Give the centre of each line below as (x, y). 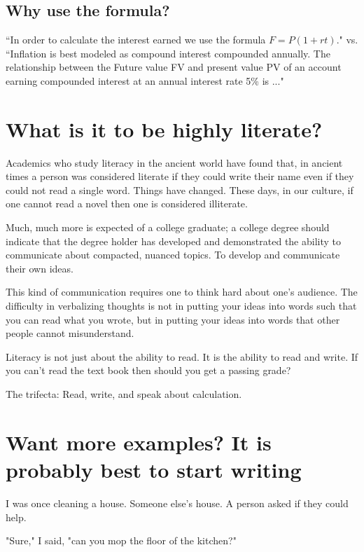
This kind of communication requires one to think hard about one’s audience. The (182, 292)
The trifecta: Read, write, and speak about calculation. (124, 394)
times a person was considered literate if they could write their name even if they (180, 176)
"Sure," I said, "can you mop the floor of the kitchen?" (121, 540)
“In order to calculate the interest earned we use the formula (136, 40)
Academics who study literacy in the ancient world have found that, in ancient (174, 162)
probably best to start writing (154, 469)
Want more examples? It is (139, 442)
